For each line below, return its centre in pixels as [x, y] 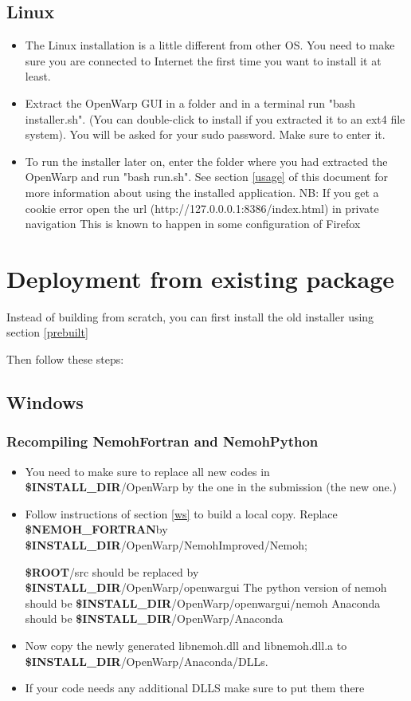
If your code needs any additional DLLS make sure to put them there [195, 688]
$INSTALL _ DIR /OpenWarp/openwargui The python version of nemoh [206, 587]
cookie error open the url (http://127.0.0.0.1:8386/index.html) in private [202, 208]
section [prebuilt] [47, 332]
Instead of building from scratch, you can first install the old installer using [190, 316]
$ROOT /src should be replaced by [112, 571]
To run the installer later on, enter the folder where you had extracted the [206, 161]
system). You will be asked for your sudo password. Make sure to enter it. [205, 134]
